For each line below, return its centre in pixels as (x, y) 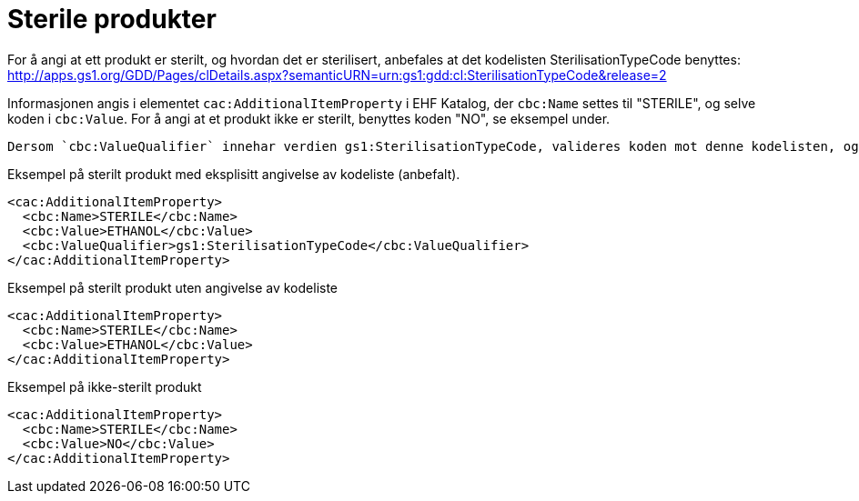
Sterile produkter (112, 19)
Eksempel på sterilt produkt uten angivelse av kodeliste (173, 287)
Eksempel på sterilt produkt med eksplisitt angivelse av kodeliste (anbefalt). (234, 174)
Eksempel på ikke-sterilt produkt (105, 386)
